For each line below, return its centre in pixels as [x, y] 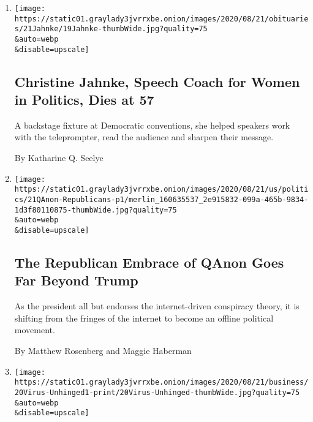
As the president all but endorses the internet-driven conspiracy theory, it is [157, 306]
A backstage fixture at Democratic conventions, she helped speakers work [152, 125]
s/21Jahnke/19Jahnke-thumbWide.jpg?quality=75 [111, 29]
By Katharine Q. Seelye [59, 158]
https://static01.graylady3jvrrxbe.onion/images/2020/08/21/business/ [161, 382]
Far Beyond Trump [76, 280]
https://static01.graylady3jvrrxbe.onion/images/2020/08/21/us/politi [161, 190]
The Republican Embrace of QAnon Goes [149, 262]
